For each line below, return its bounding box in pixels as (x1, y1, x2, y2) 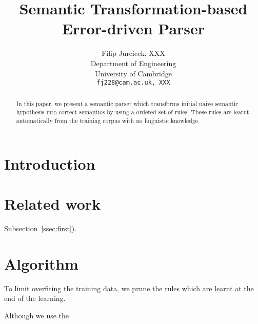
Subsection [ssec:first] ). (4, 222, 77, 233)
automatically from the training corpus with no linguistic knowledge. (16, 116, 200, 125)
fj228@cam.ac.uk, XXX (96, 79, 170, 87)
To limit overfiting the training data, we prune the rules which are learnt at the (4, 282, 254, 293)
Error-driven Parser (62, 18, 205, 39)
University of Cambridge (95, 68, 172, 78)
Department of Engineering (90, 57, 176, 68)
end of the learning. (4, 293, 66, 303)
